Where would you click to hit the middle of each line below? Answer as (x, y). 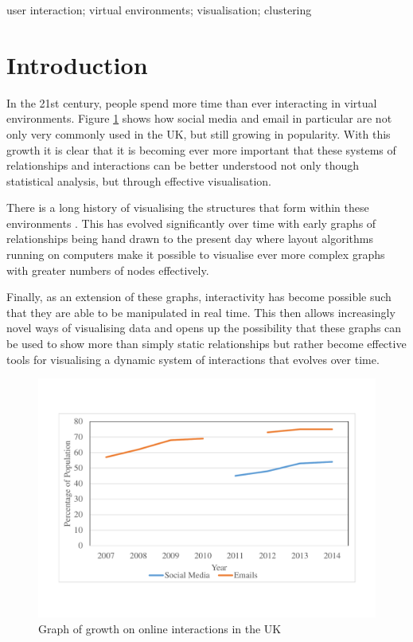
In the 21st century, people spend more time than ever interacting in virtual (192, 102)
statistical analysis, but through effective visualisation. (139, 180)
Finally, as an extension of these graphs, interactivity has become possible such (199, 297)
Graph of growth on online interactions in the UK (160, 628)
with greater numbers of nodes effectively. (108, 270)
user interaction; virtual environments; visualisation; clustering (159, 10)
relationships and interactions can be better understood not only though (183, 165)
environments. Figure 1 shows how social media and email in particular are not (199, 118)
